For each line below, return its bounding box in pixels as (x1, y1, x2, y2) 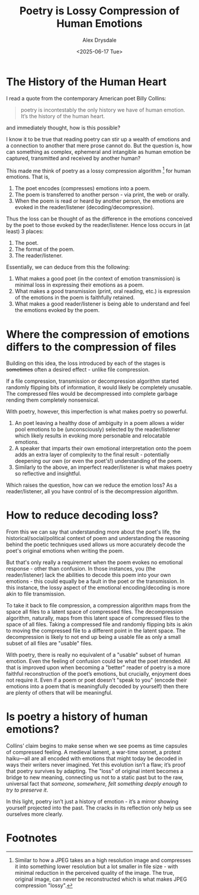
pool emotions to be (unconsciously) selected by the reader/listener (14, 426, 181, 433)
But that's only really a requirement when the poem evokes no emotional (6, 559, 183, 566)
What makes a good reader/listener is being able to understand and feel (14, 300, 190, 307)
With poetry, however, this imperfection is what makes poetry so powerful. (6, 408, 188, 415)
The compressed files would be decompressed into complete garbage (6, 390, 178, 398)
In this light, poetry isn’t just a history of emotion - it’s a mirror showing (6, 798, 179, 805)
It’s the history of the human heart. (20, 112, 105, 119)
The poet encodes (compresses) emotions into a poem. (14, 185, 150, 192)
